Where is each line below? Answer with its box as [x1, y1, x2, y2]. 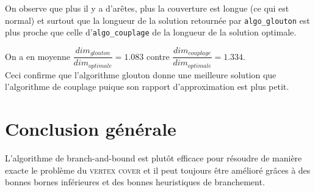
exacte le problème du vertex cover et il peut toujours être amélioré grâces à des [5, 163, 311, 176]
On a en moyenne [5, 50, 70, 62]
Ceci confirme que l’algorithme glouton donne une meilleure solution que [5, 68, 277, 81]
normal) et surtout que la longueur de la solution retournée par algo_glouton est [5, 13, 310, 26]
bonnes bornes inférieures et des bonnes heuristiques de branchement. [5, 175, 265, 188]
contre [146, 50, 170, 62]
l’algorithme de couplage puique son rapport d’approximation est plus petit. [5, 80, 289, 93]
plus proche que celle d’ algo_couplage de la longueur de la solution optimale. [5, 26, 297, 39]
